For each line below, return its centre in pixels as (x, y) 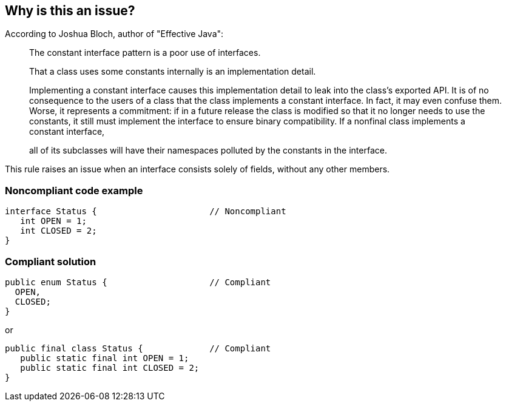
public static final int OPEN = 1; (105, 358)
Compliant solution (51, 261)
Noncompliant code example (74, 190)
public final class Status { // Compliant (138, 348)
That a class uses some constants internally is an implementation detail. (173, 72)
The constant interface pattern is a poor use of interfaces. (145, 53)
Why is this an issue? (70, 11)
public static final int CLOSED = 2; (110, 367)
